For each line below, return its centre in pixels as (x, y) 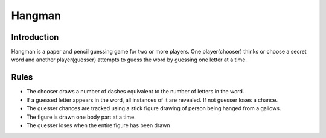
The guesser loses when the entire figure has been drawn (98, 125)
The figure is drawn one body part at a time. (81, 117)
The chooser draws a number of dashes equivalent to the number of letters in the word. (135, 92)
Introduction (35, 37)
